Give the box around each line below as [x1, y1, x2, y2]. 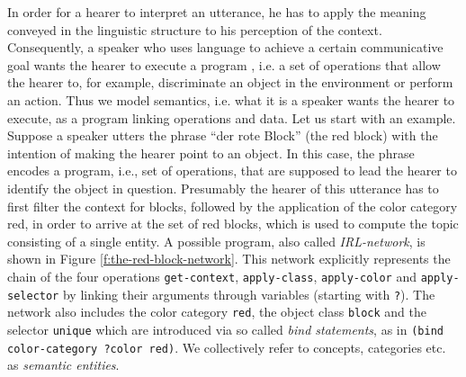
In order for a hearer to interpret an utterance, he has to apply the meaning [7, 3, 426, 21]
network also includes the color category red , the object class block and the [7, 302, 427, 321]
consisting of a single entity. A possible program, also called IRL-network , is [7, 231, 426, 250]
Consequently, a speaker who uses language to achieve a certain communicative [7, 38, 444, 57]
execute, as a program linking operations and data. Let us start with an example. [7, 108, 456, 127]
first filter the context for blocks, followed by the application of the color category [7, 196, 458, 215]
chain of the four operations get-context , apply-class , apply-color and [7, 266, 417, 285]
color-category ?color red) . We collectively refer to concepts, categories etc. [7, 337, 446, 356]
